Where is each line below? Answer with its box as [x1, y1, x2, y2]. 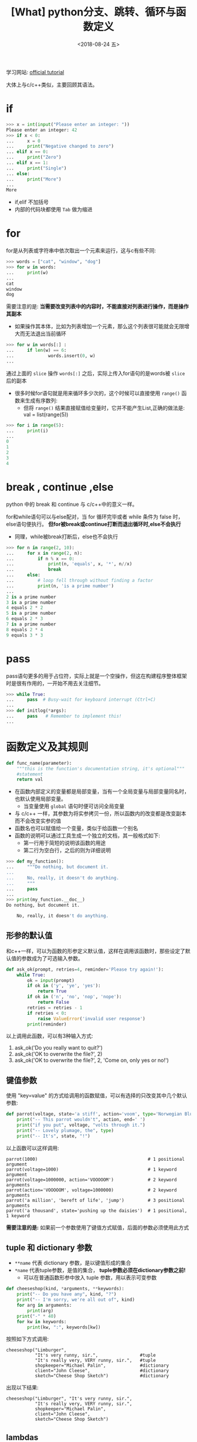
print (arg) [27, 1307, 54, 1314]
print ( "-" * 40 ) [16, 1313, 57, 1319]
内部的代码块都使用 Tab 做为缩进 [14, 206, 93, 213]
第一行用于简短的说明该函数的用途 [23, 840, 106, 847]
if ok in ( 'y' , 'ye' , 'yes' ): [27, 983, 101, 989]
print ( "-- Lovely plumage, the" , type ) [16, 1127, 114, 1133]
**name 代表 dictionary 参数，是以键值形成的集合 [14, 1260, 131, 1267]
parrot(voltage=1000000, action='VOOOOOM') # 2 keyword [6, 1177, 177, 1183]
